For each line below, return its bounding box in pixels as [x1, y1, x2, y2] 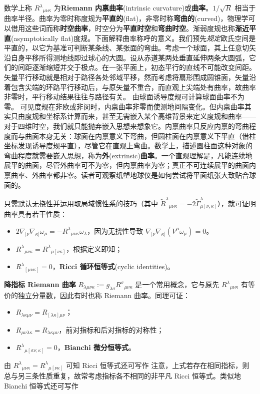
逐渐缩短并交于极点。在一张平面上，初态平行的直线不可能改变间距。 [31, 62, 256, 72]
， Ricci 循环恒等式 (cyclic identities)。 [52, 261, 174, 272]
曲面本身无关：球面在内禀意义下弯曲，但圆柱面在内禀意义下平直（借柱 [24, 130, 256, 141]
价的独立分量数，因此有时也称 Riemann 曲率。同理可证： [4, 290, 190, 300]
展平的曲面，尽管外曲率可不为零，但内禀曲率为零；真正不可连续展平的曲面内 [4, 160, 256, 170]
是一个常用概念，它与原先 [135, 279, 219, 289]
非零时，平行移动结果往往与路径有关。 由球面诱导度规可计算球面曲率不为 [4, 91, 244, 102]
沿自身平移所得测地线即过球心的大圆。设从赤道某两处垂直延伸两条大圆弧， [4, 52, 249, 62]
